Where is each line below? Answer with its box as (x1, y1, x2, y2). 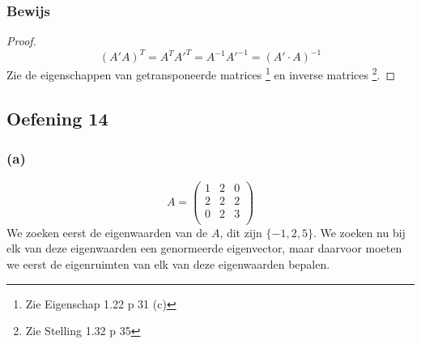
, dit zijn (219, 223, 262, 240)
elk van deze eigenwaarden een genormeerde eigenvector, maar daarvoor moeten (6, 240, 402, 257)
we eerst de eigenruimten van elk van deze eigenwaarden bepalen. (6, 255, 330, 272)
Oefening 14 (6, 105, 108, 130)
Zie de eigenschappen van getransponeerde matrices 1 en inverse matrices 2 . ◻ (6, 64, 395, 83)
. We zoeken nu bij (313, 223, 406, 240)
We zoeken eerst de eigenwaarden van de (6, 223, 208, 240)
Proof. (6, 32, 36, 49)
